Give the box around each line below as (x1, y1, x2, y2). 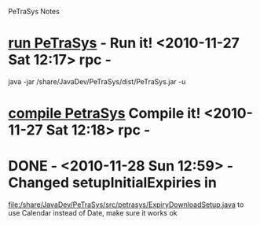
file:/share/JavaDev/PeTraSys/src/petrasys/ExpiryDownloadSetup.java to (8, 200, 244, 209)
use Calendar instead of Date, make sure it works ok (8, 208, 178, 218)
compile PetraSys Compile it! (8, 105, 201, 123)
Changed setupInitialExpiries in (8, 174, 218, 192)
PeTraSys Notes (8, 7, 60, 16)
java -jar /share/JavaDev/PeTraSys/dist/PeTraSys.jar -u (8, 76, 186, 86)
